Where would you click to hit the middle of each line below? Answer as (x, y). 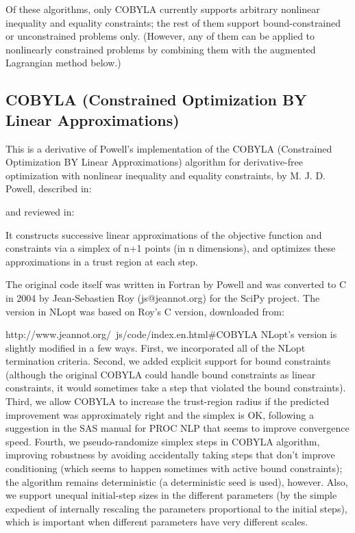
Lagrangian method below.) (63, 63)
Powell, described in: (49, 188)
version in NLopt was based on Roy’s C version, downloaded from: (145, 311)
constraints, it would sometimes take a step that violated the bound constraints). (176, 388)
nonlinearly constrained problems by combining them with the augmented (161, 49)
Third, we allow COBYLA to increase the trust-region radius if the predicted (168, 401)
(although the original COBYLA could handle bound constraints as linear (161, 374)
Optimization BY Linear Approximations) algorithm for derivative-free (154, 162)
